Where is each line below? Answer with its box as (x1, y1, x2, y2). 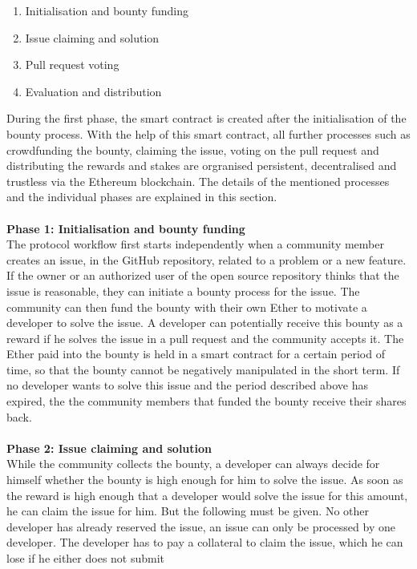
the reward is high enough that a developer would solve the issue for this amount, (6, 486, 408, 503)
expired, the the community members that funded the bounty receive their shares (6, 393, 407, 410)
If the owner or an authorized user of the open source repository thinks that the (6, 267, 399, 284)
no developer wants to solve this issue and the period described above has (6, 377, 368, 393)
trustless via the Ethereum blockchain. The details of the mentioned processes (6, 172, 390, 189)
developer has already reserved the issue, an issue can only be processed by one (6, 518, 395, 535)
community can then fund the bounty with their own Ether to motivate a (6, 298, 367, 315)
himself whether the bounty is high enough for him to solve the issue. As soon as (6, 471, 403, 488)
